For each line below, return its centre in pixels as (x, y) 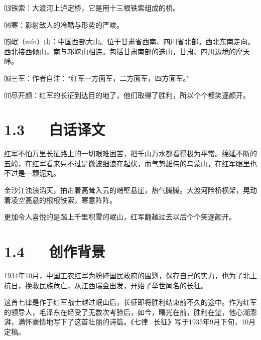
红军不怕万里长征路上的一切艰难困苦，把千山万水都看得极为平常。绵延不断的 (130, 153)
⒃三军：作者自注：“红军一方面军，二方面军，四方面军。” (97, 78)
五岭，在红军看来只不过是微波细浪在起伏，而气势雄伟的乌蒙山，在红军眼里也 (130, 163)
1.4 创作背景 (55, 251)
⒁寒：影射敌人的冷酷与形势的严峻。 (64, 24)
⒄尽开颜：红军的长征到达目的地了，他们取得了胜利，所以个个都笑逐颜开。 (127, 95)
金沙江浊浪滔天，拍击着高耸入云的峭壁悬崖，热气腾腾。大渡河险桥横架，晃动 (130, 190)
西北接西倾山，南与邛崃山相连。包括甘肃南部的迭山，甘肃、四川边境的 (120, 51)
